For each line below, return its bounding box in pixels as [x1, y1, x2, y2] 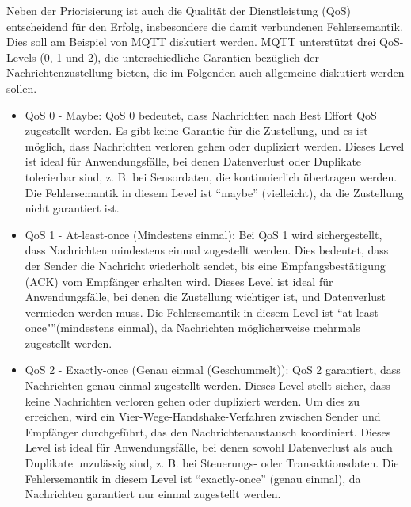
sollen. [6, 79, 37, 96]
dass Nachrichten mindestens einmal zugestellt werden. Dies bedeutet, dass [25, 242, 389, 258]
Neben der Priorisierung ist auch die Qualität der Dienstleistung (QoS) [6, 2, 351, 18]
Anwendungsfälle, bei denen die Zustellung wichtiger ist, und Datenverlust [25, 288, 386, 305]
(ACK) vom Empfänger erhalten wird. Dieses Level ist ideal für [25, 273, 333, 289]
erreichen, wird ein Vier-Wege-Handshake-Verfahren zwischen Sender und [25, 408, 381, 425]
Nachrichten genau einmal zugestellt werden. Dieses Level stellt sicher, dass [25, 377, 390, 394]
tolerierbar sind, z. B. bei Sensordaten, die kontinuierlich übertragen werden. [25, 168, 398, 185]
